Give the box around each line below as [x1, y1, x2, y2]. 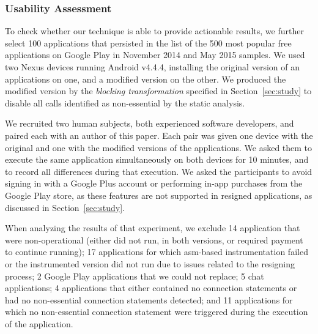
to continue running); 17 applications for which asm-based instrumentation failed [5, 245, 308, 258]
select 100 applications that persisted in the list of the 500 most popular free [5, 36, 292, 49]
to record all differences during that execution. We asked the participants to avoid [5, 165, 312, 177]
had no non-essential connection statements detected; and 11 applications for [5, 293, 293, 306]
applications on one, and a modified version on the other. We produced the [5, 72, 286, 85]
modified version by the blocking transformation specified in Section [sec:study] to [5, 84, 312, 97]
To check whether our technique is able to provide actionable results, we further [5, 24, 304, 37]
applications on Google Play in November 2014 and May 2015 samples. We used [5, 48, 305, 61]
